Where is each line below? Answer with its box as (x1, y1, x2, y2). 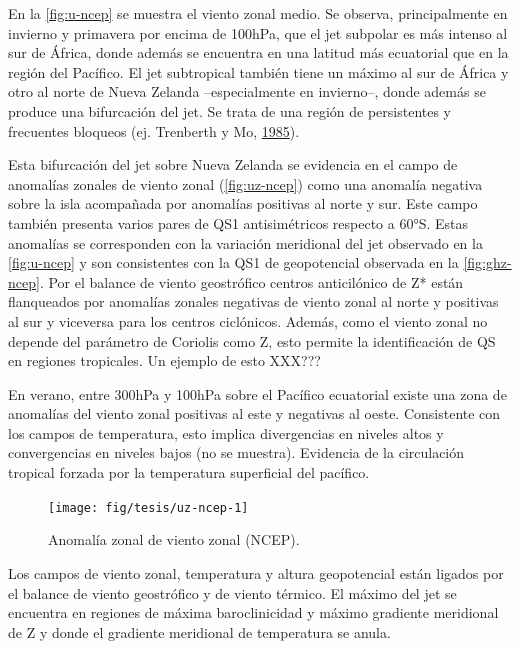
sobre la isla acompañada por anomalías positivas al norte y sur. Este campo (8, 193, 478, 214)
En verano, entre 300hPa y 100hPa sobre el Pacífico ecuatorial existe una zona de (8, 383, 507, 404)
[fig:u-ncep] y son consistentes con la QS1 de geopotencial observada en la (8, 252, 459, 273)
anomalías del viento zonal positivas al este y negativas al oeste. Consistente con (8, 403, 501, 424)
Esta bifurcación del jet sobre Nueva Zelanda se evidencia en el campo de (8, 154, 458, 175)
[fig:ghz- (463, 252, 512, 273)
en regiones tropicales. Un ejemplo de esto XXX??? (8, 350, 321, 371)
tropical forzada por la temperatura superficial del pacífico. (8, 462, 370, 483)
